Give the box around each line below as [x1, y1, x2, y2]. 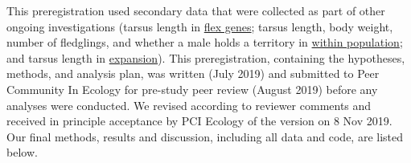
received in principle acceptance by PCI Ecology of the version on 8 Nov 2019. [6, 112, 393, 129]
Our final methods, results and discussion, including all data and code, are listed [6, 128, 404, 145]
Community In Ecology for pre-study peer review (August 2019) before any [6, 80, 378, 97]
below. [6, 144, 38, 161]
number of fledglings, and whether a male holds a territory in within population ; [6, 34, 403, 51]
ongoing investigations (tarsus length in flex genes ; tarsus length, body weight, [6, 18, 393, 35]
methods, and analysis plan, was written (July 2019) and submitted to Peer [6, 65, 380, 82]
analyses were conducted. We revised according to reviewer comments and [6, 96, 372, 113]
